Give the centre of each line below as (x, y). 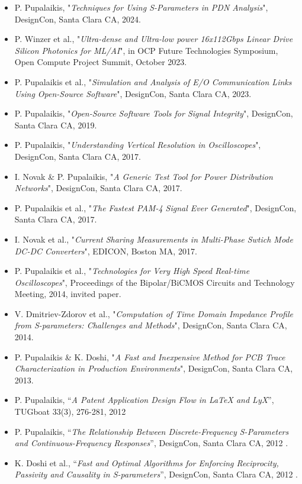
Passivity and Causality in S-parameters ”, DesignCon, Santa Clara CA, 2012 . (156, 474)
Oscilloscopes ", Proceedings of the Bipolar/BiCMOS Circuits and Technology (155, 282)
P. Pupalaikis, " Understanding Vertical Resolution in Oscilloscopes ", (138, 145)
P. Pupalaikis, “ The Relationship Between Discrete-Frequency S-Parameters (152, 431)
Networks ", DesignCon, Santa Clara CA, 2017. (98, 188)
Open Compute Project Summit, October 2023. (101, 62)
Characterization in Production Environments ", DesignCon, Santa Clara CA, (154, 368)
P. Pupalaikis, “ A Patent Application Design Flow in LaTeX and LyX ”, (144, 400)
